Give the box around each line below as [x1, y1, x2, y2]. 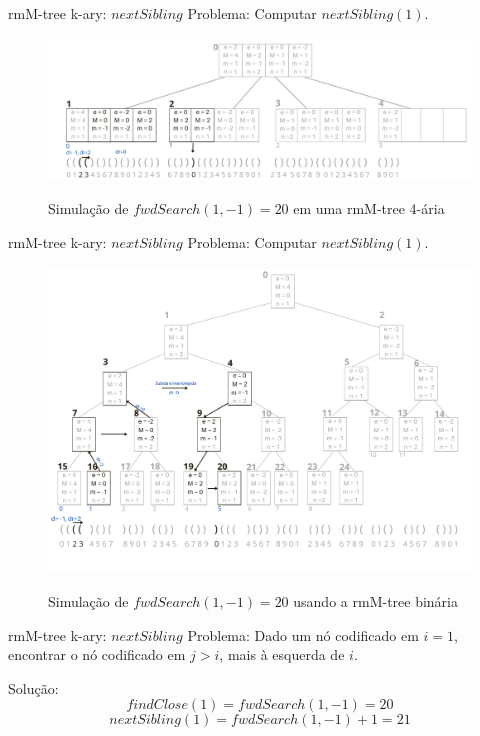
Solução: [8, 677, 59, 698]
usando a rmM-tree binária [293, 591, 458, 612]
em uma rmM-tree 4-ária [293, 198, 445, 219]
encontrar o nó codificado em [8, 644, 186, 665]
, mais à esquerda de [219, 644, 345, 665]
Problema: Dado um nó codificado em [187, 624, 419, 645]
